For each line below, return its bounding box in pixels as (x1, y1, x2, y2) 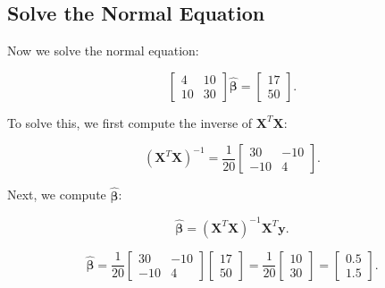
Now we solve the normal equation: (7, 41, 199, 60)
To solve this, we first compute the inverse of (7, 113, 253, 131)
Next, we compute (7, 185, 106, 204)
